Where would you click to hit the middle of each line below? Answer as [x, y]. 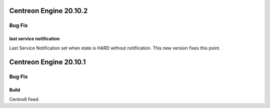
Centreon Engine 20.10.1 [47, 62]
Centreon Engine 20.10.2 [48, 11]
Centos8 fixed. [24, 99]
